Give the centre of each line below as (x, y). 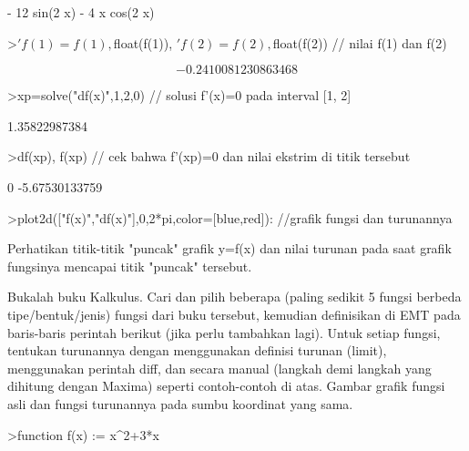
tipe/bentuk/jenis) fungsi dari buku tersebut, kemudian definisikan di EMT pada (234, 314)
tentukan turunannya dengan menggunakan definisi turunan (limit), (197, 350)
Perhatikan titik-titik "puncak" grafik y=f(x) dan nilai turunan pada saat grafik (229, 248)
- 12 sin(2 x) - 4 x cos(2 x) (81, 12)
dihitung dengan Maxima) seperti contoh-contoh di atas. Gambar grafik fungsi (226, 386)
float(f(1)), (143, 42)
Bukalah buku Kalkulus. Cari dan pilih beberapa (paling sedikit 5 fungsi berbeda (234, 297)
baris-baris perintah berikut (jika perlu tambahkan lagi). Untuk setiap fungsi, (224, 332)
